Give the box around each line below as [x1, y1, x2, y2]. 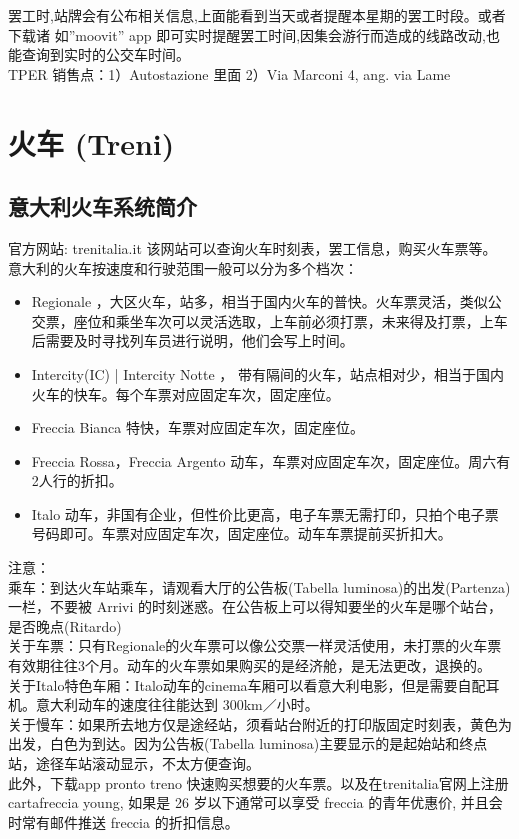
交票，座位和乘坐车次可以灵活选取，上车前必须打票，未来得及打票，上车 [31, 310, 508, 331]
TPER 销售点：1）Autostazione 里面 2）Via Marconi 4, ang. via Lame [8, 63, 451, 84]
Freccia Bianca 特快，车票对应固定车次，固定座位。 [31, 417, 364, 438]
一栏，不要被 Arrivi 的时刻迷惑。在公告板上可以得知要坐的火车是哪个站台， [8, 596, 502, 617]
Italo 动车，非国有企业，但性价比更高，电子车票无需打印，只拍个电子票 [31, 503, 499, 524]
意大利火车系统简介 [8, 191, 197, 222]
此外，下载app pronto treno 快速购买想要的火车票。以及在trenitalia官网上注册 [8, 772, 509, 793]
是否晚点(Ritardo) [8, 615, 122, 636]
